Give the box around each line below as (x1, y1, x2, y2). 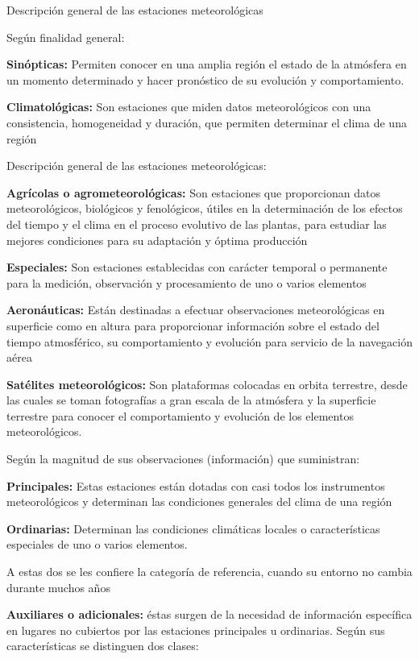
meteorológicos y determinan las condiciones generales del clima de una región (6, 493, 392, 510)
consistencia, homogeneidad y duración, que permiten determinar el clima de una (6, 114, 407, 131)
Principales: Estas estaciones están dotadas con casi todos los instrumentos (6, 477, 385, 494)
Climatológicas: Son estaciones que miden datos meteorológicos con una (6, 98, 371, 115)
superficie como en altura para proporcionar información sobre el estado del (6, 317, 380, 334)
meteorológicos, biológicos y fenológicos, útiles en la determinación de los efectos (6, 200, 403, 217)
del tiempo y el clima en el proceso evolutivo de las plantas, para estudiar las (6, 215, 387, 232)
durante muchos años (6, 578, 110, 595)
